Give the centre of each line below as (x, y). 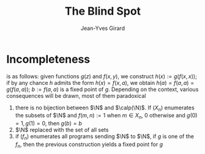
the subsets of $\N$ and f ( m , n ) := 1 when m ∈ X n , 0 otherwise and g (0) (106, 116)
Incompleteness (48, 59)
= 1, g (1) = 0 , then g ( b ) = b (49, 123)
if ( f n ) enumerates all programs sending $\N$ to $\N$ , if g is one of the (105, 137)
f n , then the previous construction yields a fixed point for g (89, 145)
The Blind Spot (103, 11)
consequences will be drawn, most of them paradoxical (76, 95)
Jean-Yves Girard (103, 28)
